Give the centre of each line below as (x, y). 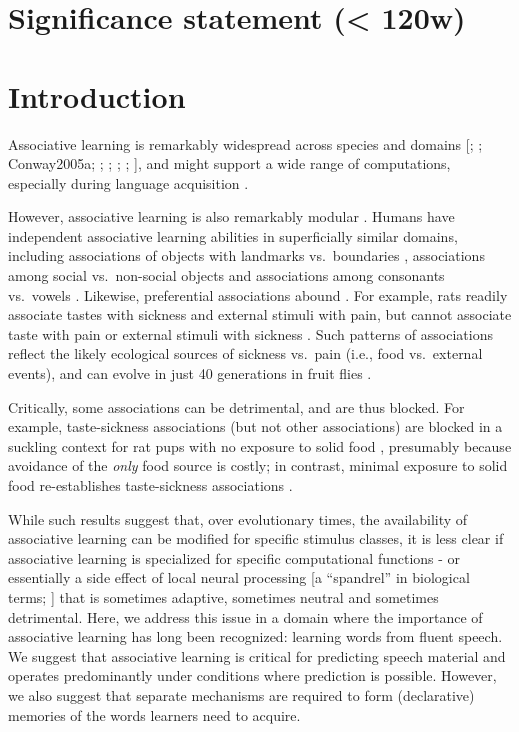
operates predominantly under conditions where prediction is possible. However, (252, 675)
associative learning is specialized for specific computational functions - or (234, 557)
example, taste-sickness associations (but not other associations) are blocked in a (255, 426)
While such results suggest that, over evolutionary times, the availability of (238, 518)
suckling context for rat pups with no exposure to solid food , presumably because (260, 445)
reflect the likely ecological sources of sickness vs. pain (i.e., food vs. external (245, 353)
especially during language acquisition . (128, 182)
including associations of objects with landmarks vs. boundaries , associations (246, 255)
